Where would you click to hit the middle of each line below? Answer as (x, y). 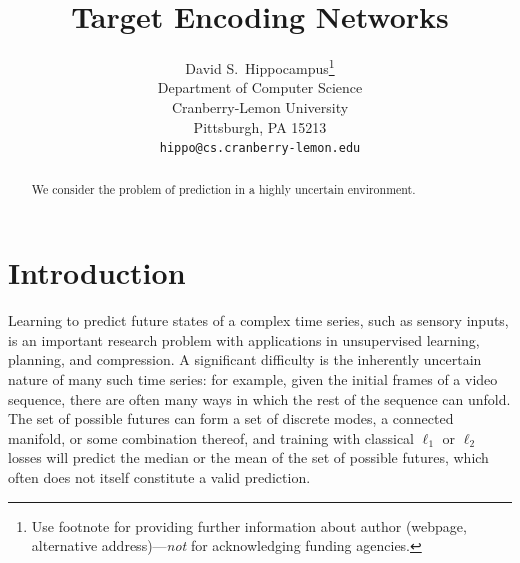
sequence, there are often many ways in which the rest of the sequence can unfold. (259, 398)
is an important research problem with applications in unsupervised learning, (244, 339)
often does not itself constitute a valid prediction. (159, 476)
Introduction (97, 272)
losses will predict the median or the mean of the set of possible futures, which (248, 457)
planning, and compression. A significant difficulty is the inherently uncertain (245, 359)
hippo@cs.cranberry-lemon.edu (260, 148)
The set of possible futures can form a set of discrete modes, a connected (231, 418)
